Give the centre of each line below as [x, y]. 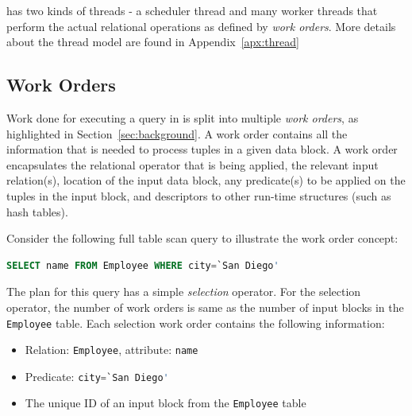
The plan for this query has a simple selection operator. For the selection [184, 292]
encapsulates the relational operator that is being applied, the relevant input [193, 164]
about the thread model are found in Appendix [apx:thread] [153, 42]
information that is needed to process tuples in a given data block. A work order [202, 149]
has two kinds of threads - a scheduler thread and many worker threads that [192, 10]
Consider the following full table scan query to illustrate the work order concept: [202, 238]
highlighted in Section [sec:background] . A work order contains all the [177, 133]
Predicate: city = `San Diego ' [97, 376]
